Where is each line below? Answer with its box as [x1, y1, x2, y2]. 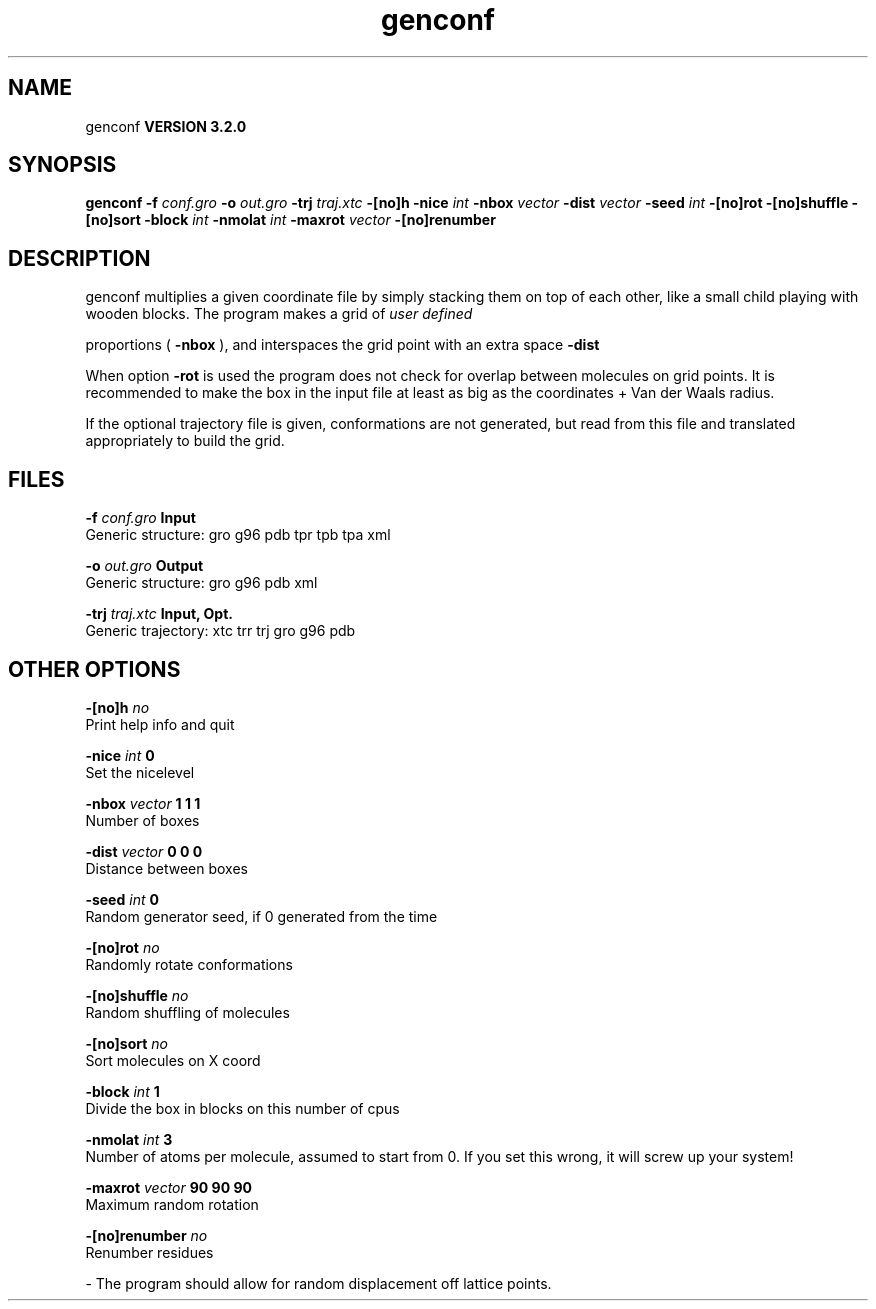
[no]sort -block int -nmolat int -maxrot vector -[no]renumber [85, 211, 496, 229]
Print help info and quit [85, 715, 235, 733]
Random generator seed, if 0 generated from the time [85, 907, 438, 925]
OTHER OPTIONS [8, 656, 181, 682]
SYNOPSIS [8, 152, 117, 178]
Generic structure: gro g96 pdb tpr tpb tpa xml [85, 526, 391, 544]
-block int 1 [85, 1082, 160, 1100]
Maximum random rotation [85, 1195, 259, 1213]
